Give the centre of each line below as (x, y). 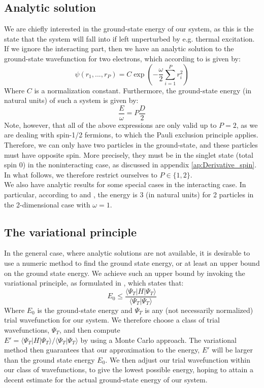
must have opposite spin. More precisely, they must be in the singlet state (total (129, 154)
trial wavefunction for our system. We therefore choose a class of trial (112, 320)
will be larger (232, 350)
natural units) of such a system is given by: (71, 100)
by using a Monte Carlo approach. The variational (158, 340)
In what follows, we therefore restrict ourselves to (81, 174)
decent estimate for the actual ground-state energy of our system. (106, 379)
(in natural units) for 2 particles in (200, 194)
